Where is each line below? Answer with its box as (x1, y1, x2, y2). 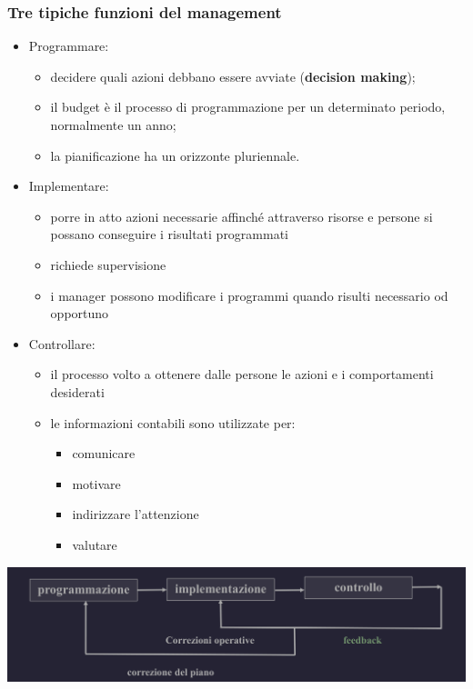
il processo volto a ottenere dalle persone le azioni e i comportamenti (50, 364, 434, 384)
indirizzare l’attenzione (72, 504, 199, 524)
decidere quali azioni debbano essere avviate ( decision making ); (50, 66, 416, 85)
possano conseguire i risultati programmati (50, 225, 289, 244)
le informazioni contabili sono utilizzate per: (50, 413, 296, 432)
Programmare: (28, 36, 109, 55)
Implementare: (28, 176, 109, 195)
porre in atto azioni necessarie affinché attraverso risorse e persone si (50, 206, 433, 225)
